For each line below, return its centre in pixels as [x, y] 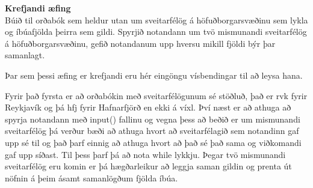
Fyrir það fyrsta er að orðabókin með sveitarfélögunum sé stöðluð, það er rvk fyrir [156, 95]
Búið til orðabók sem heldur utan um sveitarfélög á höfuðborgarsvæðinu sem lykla [156, 20]
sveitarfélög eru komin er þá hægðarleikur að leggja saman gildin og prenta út [148, 166]
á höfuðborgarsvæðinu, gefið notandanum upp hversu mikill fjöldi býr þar [140, 43]
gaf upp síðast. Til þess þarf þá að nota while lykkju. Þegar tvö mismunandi [145, 154]
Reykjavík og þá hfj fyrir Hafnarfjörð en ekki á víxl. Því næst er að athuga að [148, 107]
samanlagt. [25, 55]
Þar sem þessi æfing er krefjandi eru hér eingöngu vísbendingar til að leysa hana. [154, 75]
